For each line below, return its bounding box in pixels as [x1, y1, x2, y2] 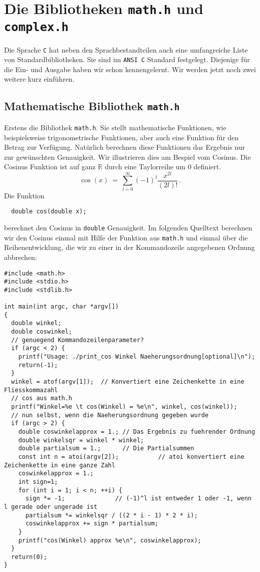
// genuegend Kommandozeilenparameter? [11, 336, 144, 344]
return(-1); [18, 361, 58, 369]
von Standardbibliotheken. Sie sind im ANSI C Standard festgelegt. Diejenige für [4, 54, 250, 65]
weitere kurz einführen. [4, 74, 75, 84]
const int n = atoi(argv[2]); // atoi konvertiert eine [18, 453, 244, 460]
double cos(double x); [11, 208, 87, 215]
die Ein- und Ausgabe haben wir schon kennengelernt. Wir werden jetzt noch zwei [4, 64, 256, 74]
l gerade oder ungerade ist [4, 503, 98, 510]
